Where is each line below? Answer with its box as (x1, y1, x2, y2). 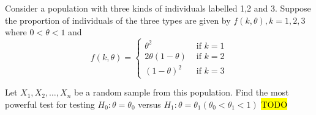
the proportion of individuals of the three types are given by (5, 13, 231, 26)
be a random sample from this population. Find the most (73, 86, 289, 99)
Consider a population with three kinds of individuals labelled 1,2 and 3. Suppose (5, 2, 311, 14)
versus (138, 97, 161, 110)
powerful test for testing (5, 97, 95, 110)
